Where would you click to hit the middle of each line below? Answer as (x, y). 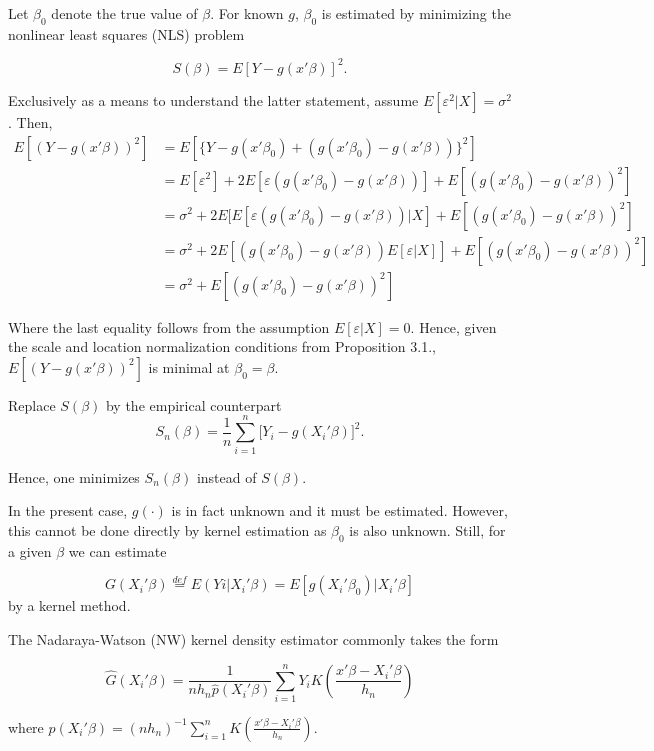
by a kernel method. (69, 605)
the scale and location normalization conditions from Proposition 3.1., (222, 346)
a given (30, 550)
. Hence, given (453, 326)
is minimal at (189, 366)
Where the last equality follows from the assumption (169, 326)
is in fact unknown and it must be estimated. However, (339, 510)
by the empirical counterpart (193, 404)
